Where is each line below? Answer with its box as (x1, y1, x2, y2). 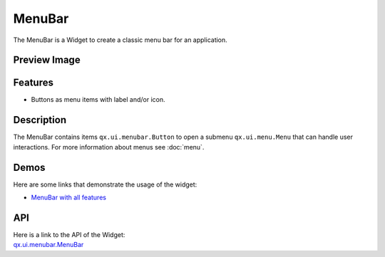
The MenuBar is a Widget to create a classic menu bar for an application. (13, 36, 227, 44)
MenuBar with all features (31, 193, 107, 202)
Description (13, 114, 67, 126)
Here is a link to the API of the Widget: (13, 230, 125, 238)
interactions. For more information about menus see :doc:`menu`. (13, 142, 205, 151)
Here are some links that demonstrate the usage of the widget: (13, 180, 197, 189)
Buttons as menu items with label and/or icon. (31, 95, 165, 104)
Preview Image (13, 54, 81, 66)
